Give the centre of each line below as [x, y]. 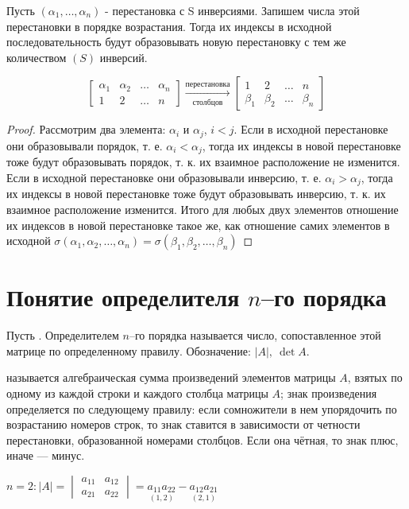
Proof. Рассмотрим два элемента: [86, 129]
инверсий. [123, 57]
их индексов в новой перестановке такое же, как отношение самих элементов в [198, 225]
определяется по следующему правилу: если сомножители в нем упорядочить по [202, 408]
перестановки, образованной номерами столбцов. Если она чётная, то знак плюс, [203, 439]
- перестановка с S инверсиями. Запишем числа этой [232, 10]
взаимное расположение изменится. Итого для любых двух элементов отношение [203, 209]
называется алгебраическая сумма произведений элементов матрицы [171, 377]
